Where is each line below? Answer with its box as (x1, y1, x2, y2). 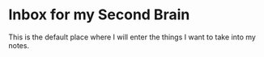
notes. (8, 40, 30, 50)
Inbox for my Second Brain (8, 6, 190, 24)
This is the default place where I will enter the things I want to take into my (8, 32, 257, 42)
